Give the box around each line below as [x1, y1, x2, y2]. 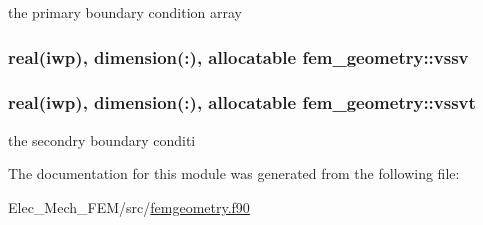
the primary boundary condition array [8, 2, 242, 22]
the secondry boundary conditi [8, 129, 196, 150]
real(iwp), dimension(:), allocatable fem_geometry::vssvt [8, 90, 476, 115]
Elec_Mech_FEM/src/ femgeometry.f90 [8, 196, 250, 217]
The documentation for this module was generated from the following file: [8, 163, 460, 184]
